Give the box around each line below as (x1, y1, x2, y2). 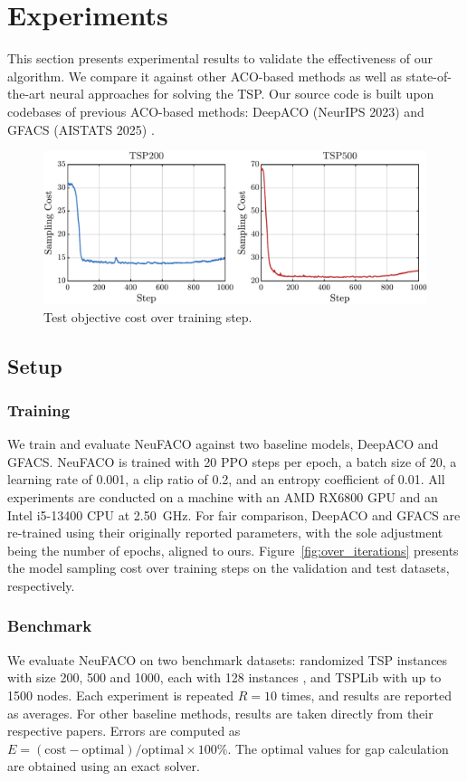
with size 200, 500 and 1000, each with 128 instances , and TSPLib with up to (7, 668, 442, 687)
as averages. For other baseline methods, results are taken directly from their (7, 703, 434, 722)
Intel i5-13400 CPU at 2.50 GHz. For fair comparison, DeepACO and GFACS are (7, 505, 461, 524)
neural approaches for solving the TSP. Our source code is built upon (49, 84, 434, 103)
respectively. (7, 576, 75, 595)
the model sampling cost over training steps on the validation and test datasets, (7, 558, 450, 577)
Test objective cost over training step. (43, 307, 253, 326)
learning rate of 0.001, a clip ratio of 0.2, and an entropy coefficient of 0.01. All (7, 470, 445, 489)
